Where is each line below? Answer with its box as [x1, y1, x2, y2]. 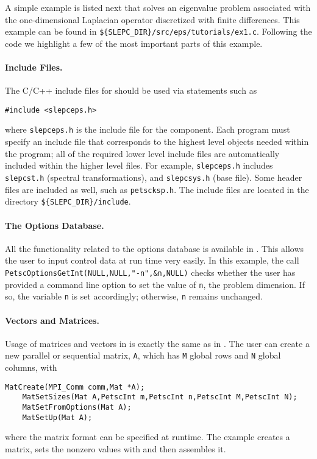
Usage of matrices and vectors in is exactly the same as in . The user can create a [5, 337, 310, 349]
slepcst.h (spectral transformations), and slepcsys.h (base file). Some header [5, 170, 302, 183]
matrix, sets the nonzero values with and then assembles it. [5, 442, 226, 455]
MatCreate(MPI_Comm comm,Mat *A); [5, 382, 145, 391]
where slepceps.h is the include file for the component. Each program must [5, 123, 290, 136]
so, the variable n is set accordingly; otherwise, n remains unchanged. [5, 290, 263, 303]
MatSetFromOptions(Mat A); [22, 402, 132, 412]
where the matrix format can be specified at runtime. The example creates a [5, 430, 290, 443]
